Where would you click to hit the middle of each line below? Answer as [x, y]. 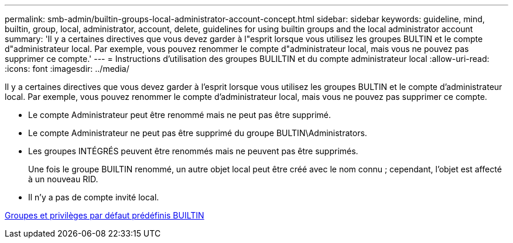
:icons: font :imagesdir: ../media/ [67, 69]
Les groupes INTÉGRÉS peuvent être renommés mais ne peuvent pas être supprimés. [193, 151]
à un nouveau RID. [63, 179]
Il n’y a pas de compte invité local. [94, 197]
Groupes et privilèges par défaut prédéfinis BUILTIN [105, 215]
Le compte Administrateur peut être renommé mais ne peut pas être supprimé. [180, 115]
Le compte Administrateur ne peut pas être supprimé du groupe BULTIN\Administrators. [198, 133]
